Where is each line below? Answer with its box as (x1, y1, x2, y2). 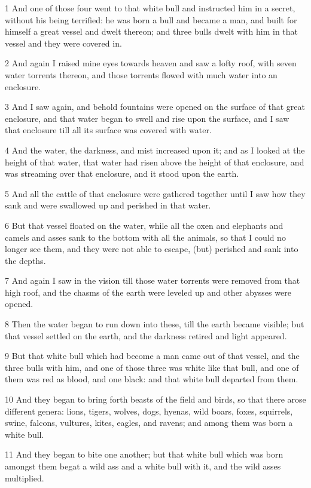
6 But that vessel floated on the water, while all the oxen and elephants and (5, 219, 283, 231)
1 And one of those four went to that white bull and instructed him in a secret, (5, 2, 295, 14)
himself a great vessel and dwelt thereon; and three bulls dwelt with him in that (5, 25, 298, 38)
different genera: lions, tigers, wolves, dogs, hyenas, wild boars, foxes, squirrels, (5, 404, 293, 417)
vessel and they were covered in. (5, 36, 122, 49)
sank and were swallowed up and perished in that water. (5, 199, 211, 211)
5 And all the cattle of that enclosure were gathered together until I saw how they (5, 187, 306, 200)
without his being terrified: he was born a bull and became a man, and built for (5, 13, 297, 26)
